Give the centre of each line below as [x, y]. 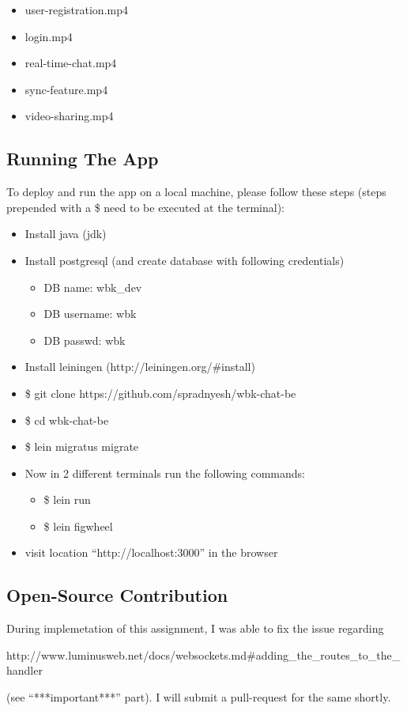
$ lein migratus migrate [82, 446]
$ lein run [67, 499]
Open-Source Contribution [117, 595]
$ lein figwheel [78, 526]
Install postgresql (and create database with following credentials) [185, 260]
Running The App [83, 159]
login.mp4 [49, 36]
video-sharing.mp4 [69, 116]
